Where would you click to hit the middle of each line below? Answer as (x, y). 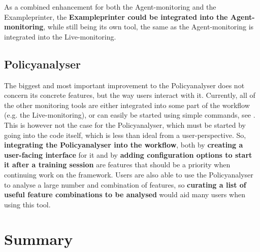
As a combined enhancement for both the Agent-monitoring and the (110, 7)
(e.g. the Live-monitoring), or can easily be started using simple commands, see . (130, 115)
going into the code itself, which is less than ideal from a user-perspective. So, (125, 135)
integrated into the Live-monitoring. (60, 36)
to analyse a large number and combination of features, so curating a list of (125, 184)
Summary (39, 239)
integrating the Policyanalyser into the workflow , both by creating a (124, 145)
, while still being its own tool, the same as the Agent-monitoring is (149, 27)
